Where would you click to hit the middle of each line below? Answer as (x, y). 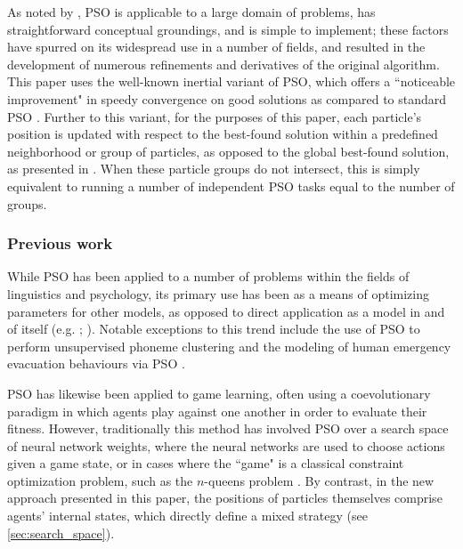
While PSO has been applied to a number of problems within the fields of (208, 276)
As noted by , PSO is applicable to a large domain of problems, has (191, 12)
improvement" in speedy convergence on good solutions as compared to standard (227, 98)
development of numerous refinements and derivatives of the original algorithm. (223, 64)
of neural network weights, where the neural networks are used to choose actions (226, 445)
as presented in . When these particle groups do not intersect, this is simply (214, 169)
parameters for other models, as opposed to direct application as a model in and (226, 311)
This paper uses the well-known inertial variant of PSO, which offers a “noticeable (231, 81)
